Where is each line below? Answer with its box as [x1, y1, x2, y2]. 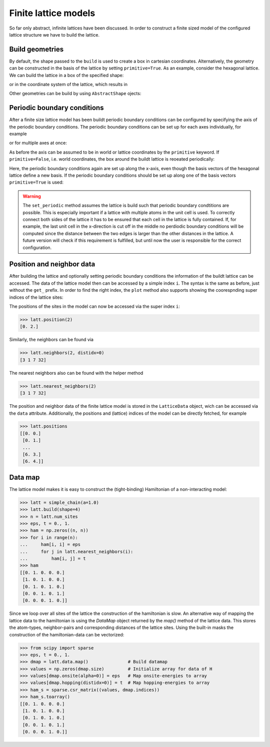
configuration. [22, 244, 52, 250]
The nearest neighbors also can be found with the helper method [9, 370, 143, 376]
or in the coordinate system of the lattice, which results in [9, 82, 127, 88]
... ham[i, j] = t [19, 556, 86, 561]
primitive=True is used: [9, 179, 64, 185]
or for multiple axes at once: [9, 140, 67, 146]
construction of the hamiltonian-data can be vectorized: [9, 631, 124, 637]
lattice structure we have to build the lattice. [9, 32, 100, 38]
